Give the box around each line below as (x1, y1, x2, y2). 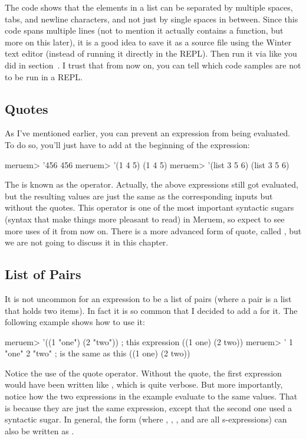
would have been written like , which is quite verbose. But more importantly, (5, 378, 283, 391)
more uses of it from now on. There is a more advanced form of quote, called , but (5, 224, 302, 237)
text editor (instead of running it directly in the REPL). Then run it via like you (5, 47, 297, 60)
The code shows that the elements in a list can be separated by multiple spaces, (5, 1, 293, 13)
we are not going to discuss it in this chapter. (5, 236, 169, 248)
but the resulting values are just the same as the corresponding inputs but (5, 189, 273, 202)
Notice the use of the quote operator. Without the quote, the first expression (5, 366, 282, 379)
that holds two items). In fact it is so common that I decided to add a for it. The (5, 304, 298, 316)
